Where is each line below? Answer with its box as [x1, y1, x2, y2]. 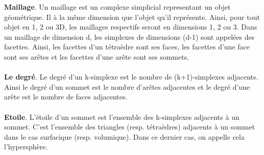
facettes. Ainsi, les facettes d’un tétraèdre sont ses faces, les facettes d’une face [4, 41, 250, 52]
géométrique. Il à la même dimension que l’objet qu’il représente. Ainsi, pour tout [4, 11, 260, 22]
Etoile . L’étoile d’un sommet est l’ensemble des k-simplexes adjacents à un [4, 111, 239, 122]
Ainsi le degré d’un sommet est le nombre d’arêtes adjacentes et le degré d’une [4, 81, 250, 92]
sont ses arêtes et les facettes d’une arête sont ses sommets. [4, 51, 189, 62]
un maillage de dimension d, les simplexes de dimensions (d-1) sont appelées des [4, 31, 255, 42]
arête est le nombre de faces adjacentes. [4, 91, 128, 102]
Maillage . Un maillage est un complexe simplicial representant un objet [4, 2, 231, 12]
